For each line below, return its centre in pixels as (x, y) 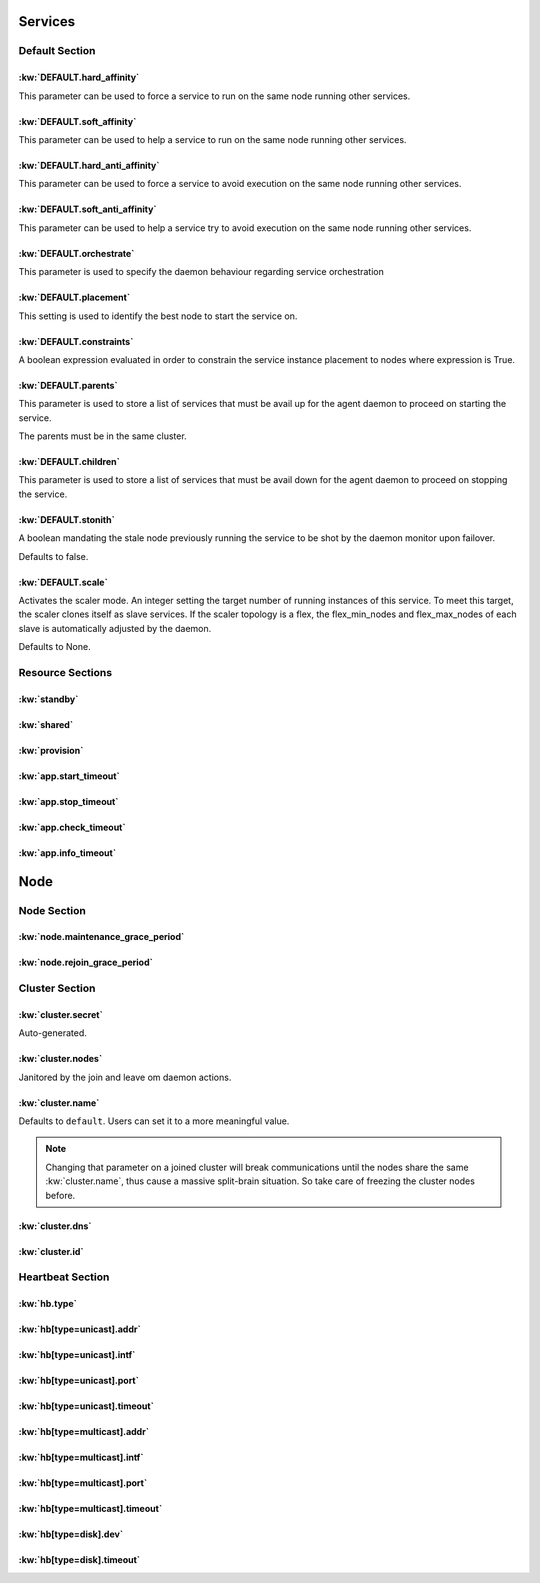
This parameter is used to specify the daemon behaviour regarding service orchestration (201, 272)
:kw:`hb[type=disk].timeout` (79, 1560)
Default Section (57, 51)
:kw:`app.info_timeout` (67, 852)
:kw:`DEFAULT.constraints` (76, 341)
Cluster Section (57, 988)
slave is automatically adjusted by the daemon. (115, 628)
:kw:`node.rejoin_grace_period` (86, 962)
